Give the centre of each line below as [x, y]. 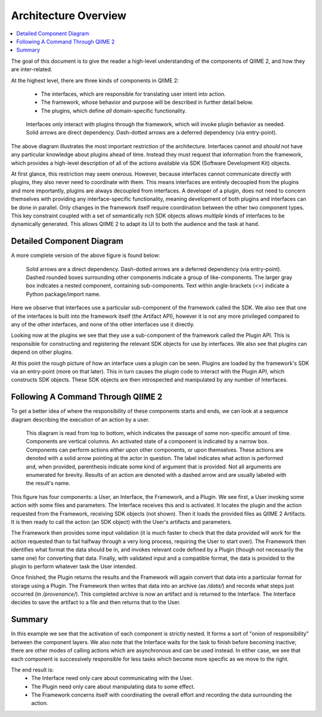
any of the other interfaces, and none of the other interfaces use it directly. [103, 324]
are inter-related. [32, 69]
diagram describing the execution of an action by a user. [80, 419]
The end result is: [32, 670]
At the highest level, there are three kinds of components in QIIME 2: [95, 80]
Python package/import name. [63, 294]
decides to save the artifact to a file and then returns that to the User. [96, 602]
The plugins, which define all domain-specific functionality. [114, 111]
